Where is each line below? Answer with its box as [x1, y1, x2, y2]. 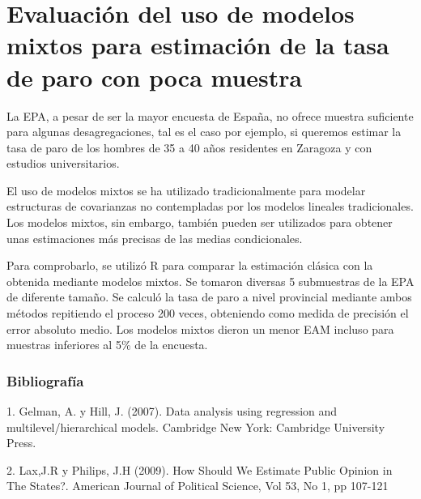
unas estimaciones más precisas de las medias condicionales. [6, 229, 303, 246]
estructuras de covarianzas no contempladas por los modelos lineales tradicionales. [6, 198, 414, 215]
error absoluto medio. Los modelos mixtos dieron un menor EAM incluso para [6, 320, 394, 337]
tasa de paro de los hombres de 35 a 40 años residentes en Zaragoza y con [6, 139, 372, 156]
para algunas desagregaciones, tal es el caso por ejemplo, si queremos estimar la [6, 123, 402, 140]
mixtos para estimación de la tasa [6, 28, 389, 62]
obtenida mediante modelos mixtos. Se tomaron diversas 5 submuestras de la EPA [6, 272, 415, 289]
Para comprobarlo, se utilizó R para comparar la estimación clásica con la [6, 257, 373, 274]
